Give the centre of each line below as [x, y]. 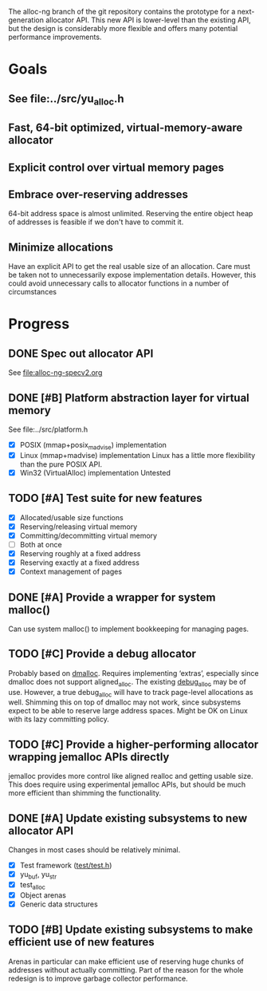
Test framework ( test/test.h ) [66, 865]
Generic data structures [59, 904]
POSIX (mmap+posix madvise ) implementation [93, 446]
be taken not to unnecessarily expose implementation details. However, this [132, 275]
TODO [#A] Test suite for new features [106, 498]
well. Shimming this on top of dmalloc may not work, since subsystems [125, 702]
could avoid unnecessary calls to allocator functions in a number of [119, 283]
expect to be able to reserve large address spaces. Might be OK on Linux [128, 711]
